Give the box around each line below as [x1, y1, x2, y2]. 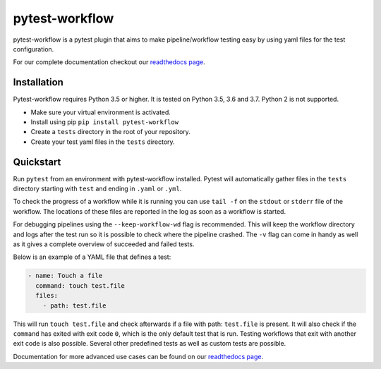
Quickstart [13, 156, 61, 168]
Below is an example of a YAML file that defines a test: [13, 253, 171, 261]
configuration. [13, 44, 54, 53]
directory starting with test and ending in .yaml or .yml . [13, 184, 182, 193]
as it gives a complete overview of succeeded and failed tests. [13, 240, 195, 248]
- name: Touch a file [28, 272, 103, 280]
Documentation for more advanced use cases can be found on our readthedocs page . [13, 352, 264, 361]
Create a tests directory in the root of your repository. [30, 128, 190, 136]
